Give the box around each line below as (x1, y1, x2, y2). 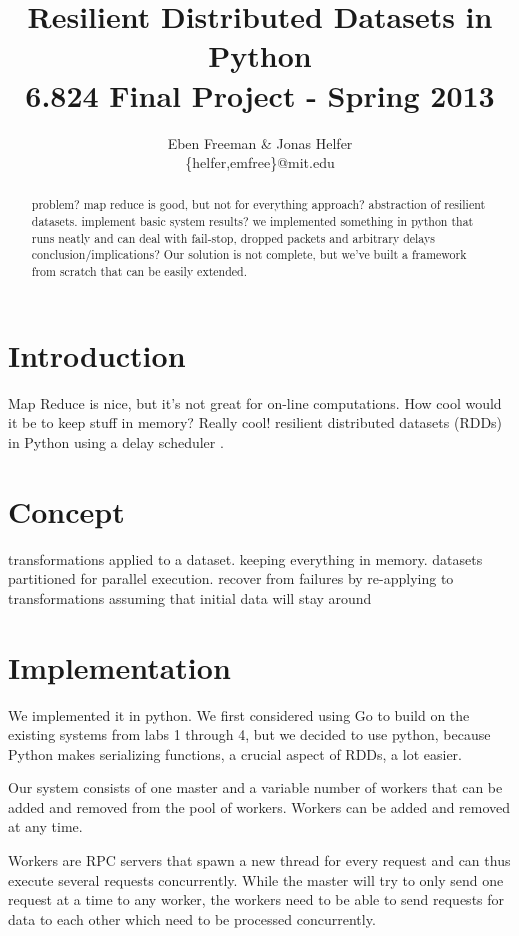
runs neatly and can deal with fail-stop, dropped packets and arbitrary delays (31, 229, 435, 246)
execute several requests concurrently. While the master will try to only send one (8, 869, 504, 890)
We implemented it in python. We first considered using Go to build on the (8, 704, 470, 725)
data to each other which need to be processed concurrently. (8, 908, 376, 929)
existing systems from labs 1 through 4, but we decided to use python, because (8, 724, 491, 745)
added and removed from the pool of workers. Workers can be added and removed (8, 796, 511, 817)
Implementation (8, 646, 231, 687)
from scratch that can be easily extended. (31, 263, 248, 280)
